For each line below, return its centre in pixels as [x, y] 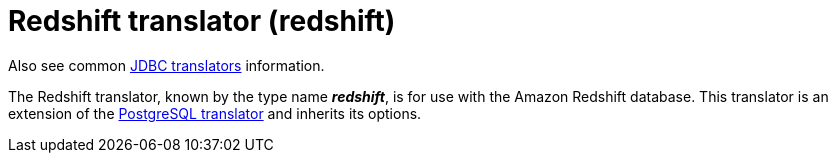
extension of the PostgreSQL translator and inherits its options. [215, 113]
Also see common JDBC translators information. [166, 65]
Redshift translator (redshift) [202, 21]
